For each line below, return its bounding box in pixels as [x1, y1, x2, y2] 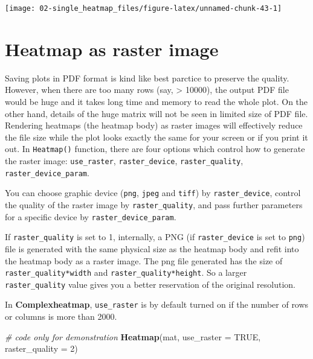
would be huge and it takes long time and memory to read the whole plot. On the [5, 95, 308, 107]
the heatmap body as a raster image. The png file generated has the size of [5, 254, 283, 267]
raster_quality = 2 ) [5, 342, 78, 355]
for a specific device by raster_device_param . [5, 210, 176, 223]
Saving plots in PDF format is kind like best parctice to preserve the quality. [5, 71, 289, 84]
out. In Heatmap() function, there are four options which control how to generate [5, 142, 305, 155]
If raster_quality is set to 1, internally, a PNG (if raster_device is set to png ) [5, 230, 305, 243]
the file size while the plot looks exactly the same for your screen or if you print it [5, 130, 308, 143]
